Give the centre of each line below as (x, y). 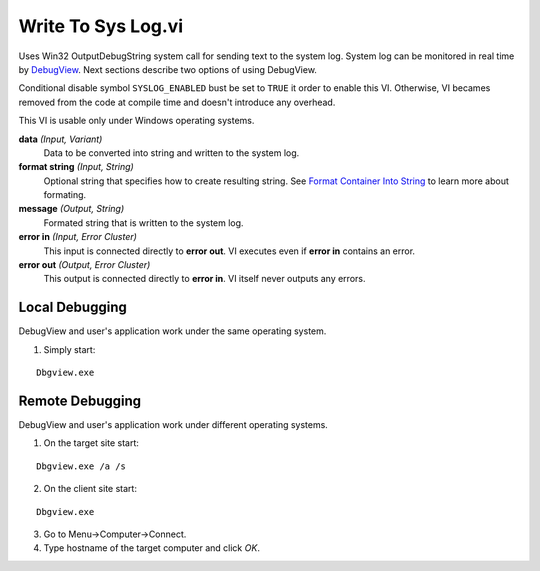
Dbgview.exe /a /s (81, 466)
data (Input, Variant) (60, 139)
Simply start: (69, 349)
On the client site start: (90, 489)
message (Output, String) (71, 209)
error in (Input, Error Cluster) (77, 237)
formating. (65, 195)
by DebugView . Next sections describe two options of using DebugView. (167, 69)
